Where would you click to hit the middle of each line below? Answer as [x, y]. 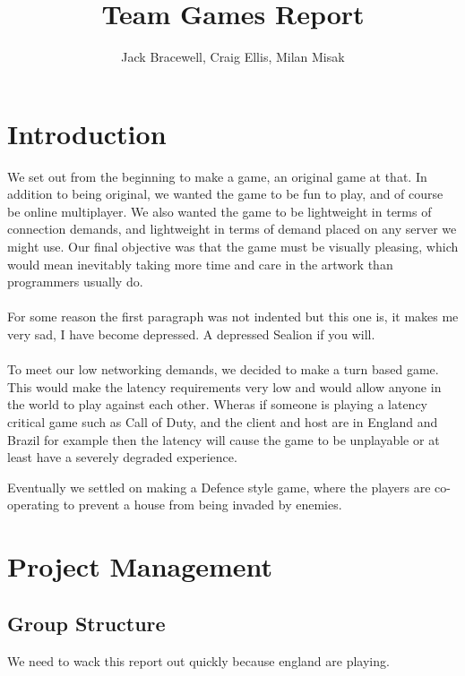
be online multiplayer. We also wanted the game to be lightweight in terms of [220, 211]
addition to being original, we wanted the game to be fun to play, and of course [225, 194]
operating [34, 505]
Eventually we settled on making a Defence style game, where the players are [219, 487]
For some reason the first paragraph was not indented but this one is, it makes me [233, 317]
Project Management [140, 566]
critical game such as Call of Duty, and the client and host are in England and [223, 421]
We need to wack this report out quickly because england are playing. [198, 660]
